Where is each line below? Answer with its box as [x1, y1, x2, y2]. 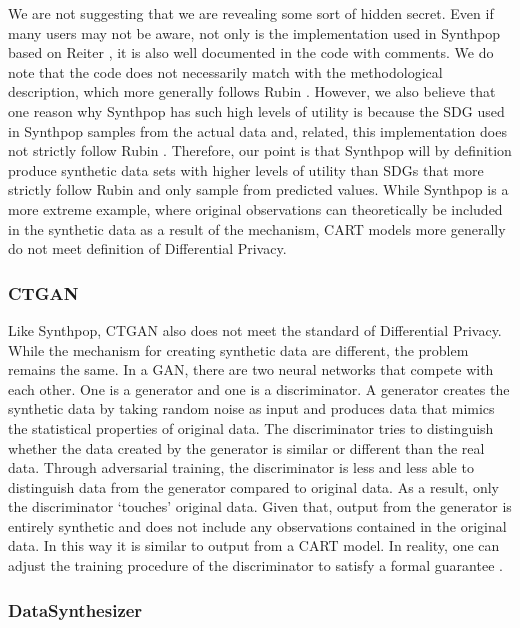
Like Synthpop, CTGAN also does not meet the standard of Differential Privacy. [8, 319, 502, 340]
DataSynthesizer [8, 597, 143, 622]
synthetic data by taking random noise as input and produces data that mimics [8, 398, 495, 419]
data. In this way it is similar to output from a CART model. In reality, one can [8, 535, 500, 556]
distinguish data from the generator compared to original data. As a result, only [8, 476, 499, 497]
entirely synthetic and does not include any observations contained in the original [8, 515, 507, 536]
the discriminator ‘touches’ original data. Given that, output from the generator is [8, 496, 512, 517]
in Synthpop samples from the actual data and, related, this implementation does [8, 120, 507, 141]
